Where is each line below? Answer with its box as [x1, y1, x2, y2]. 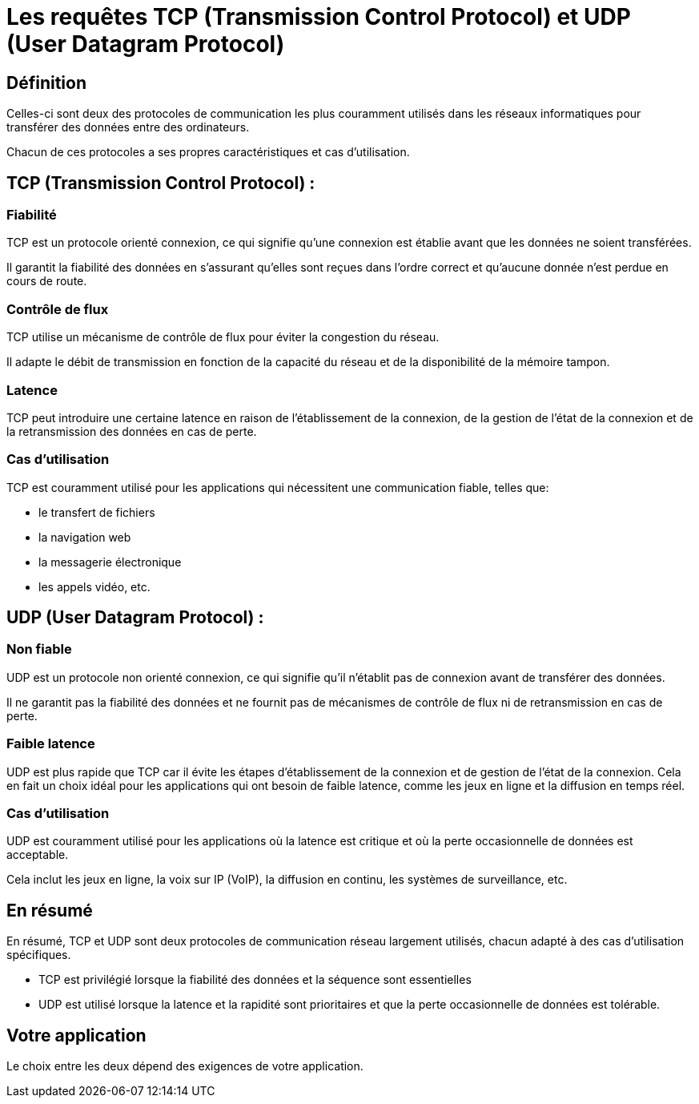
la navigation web [38, 530, 131, 544]
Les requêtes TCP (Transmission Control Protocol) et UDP [6, 3, 631, 30]
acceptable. [6, 848, 69, 862]
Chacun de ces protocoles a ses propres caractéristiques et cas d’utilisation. [6, 145, 410, 159]
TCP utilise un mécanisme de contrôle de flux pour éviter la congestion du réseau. [6, 330, 440, 344]
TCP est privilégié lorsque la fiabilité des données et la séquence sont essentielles [38, 973, 472, 987]
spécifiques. [6, 948, 71, 962]
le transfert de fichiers [38, 505, 155, 519]
